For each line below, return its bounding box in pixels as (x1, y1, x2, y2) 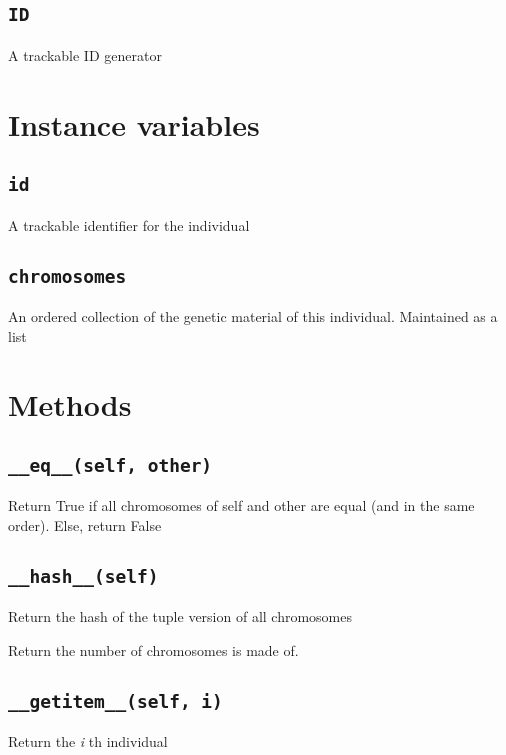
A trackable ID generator (8, 44, 162, 65)
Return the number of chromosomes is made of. (8, 639, 299, 660)
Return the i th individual (8, 731, 168, 752)
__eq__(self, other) (8, 454, 213, 476)
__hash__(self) (8, 565, 159, 587)
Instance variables (8, 103, 260, 144)
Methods (8, 384, 132, 425)
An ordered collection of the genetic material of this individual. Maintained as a (8, 305, 498, 326)
